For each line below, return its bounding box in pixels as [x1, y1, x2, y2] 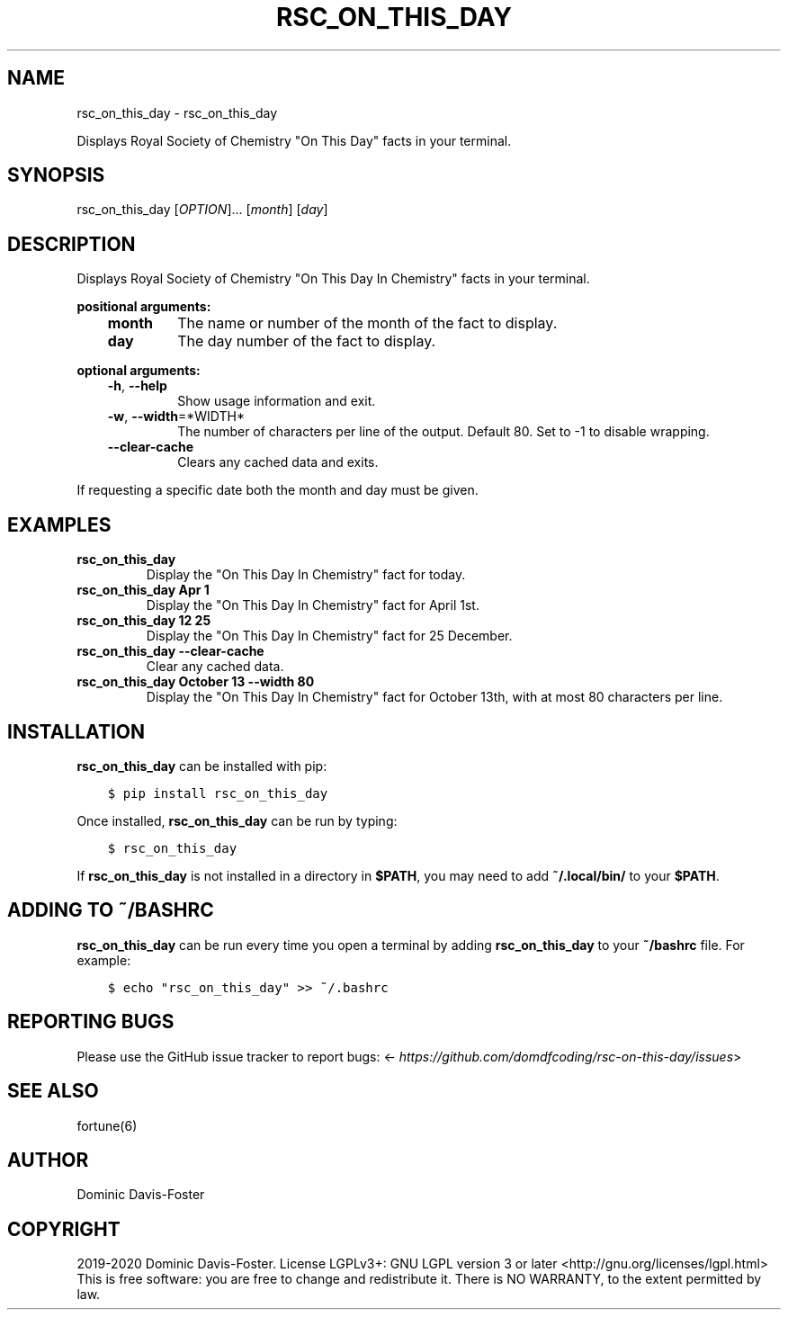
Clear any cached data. [146, 658, 284, 675]
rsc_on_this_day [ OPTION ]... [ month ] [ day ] [76, 202, 328, 218]
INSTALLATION [7, 720, 145, 743]
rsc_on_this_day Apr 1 [76, 582, 210, 598]
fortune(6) [76, 1117, 138, 1133]
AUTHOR [7, 1148, 89, 1171]
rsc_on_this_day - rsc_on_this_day [76, 104, 278, 121]
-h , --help [107, 378, 167, 394]
